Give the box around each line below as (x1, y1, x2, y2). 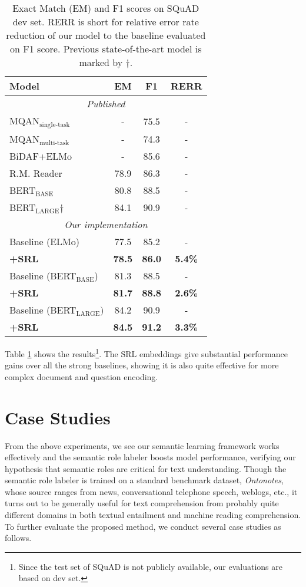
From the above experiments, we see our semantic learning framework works (5, 439, 280, 451)
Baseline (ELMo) (9, 234, 79, 248)
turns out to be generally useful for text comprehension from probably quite (5, 497, 279, 509)
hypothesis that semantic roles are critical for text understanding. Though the (5, 462, 287, 474)
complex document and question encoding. (5, 370, 158, 382)
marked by (79, 55, 123, 69)
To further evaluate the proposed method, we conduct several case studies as (5, 520, 281, 532)
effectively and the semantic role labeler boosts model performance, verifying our (5, 451, 296, 463)
